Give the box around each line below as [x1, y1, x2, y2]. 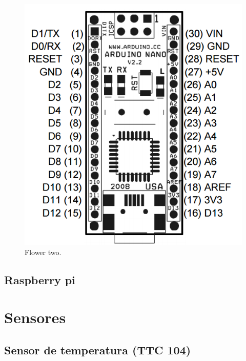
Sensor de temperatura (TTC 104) [4, 342, 191, 357]
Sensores [4, 307, 66, 328]
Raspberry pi [4, 271, 75, 287]
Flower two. [25, 246, 61, 257]
